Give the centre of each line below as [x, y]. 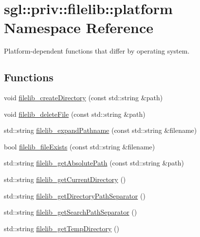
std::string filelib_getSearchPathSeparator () [71, 212]
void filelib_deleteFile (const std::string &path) [75, 114]
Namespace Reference [79, 27]
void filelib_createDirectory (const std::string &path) [83, 98]
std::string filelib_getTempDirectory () [62, 228]
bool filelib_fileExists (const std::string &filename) [80, 146]
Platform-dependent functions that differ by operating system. [97, 51]
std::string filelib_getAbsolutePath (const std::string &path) [94, 163]
